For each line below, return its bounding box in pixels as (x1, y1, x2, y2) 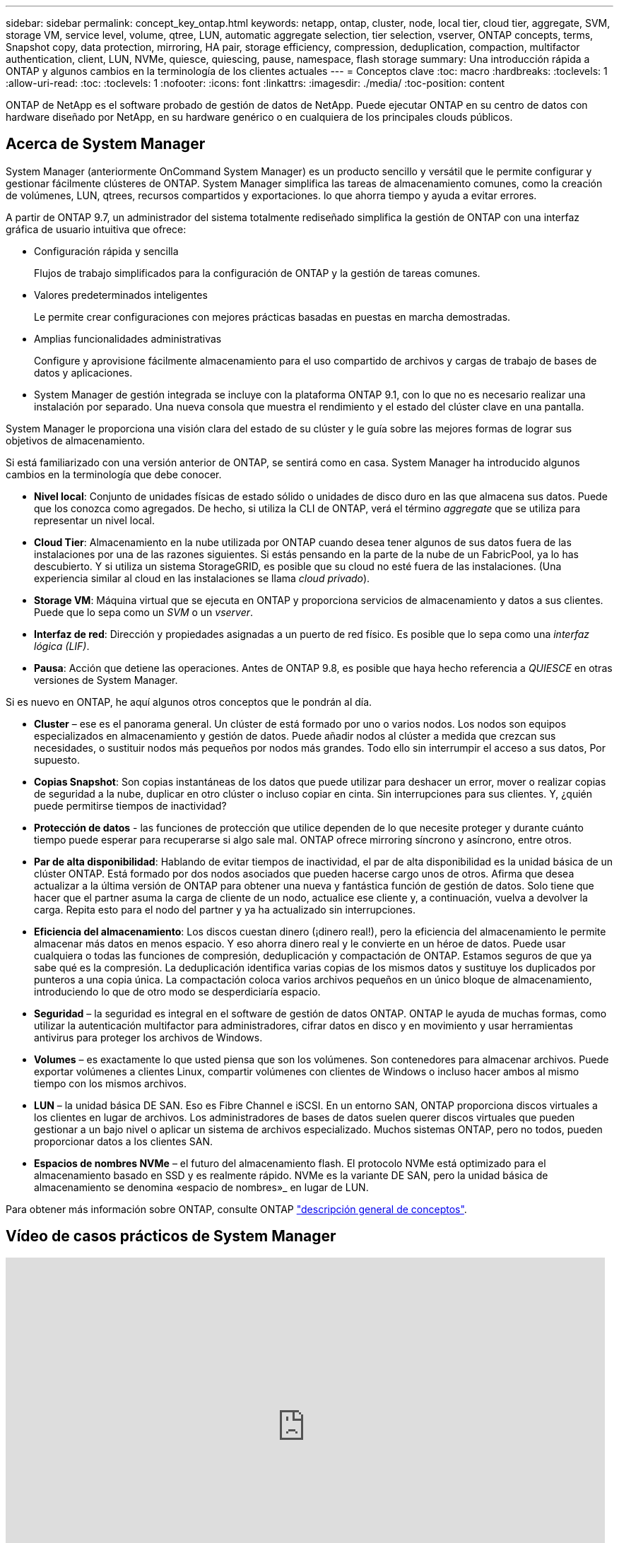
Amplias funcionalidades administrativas (34, 332, 222, 345)
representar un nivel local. (34, 514, 155, 526)
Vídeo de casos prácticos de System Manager (6, 1227, 336, 1246)
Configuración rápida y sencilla (34, 244, 179, 257)
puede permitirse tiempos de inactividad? (34, 799, 227, 812)
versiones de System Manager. (34, 673, 178, 686)
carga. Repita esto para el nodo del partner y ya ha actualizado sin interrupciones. (34, 903, 416, 916)
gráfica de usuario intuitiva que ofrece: (6, 223, 187, 235)
